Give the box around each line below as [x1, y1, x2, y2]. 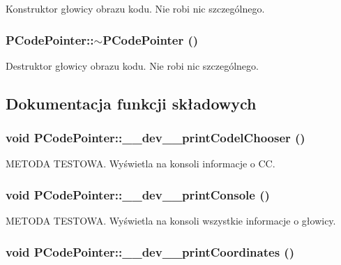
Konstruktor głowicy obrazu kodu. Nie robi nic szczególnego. [6, 1, 265, 15]
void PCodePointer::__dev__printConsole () [6, 185, 270, 203]
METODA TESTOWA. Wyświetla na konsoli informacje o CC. [6, 156, 275, 171]
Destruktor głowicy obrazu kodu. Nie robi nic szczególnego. [6, 58, 259, 73]
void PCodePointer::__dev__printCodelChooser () [6, 129, 305, 146]
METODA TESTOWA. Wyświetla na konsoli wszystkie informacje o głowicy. [6, 213, 336, 228]
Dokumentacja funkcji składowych [6, 92, 257, 114]
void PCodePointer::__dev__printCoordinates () [6, 243, 294, 260]
